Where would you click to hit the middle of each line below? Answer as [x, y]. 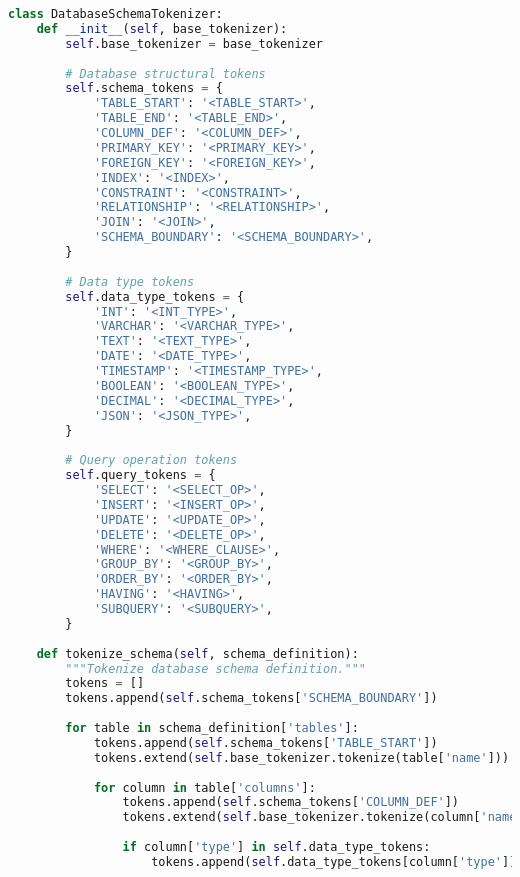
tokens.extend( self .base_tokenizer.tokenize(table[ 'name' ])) [301, 757]
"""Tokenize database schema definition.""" [215, 668]
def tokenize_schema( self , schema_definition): [197, 653]
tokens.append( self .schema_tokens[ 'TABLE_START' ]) [265, 742]
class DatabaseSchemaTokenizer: [115, 14]
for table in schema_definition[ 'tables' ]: [212, 728]
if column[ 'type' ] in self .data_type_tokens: [276, 847]
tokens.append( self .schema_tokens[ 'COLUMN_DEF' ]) [291, 802]
